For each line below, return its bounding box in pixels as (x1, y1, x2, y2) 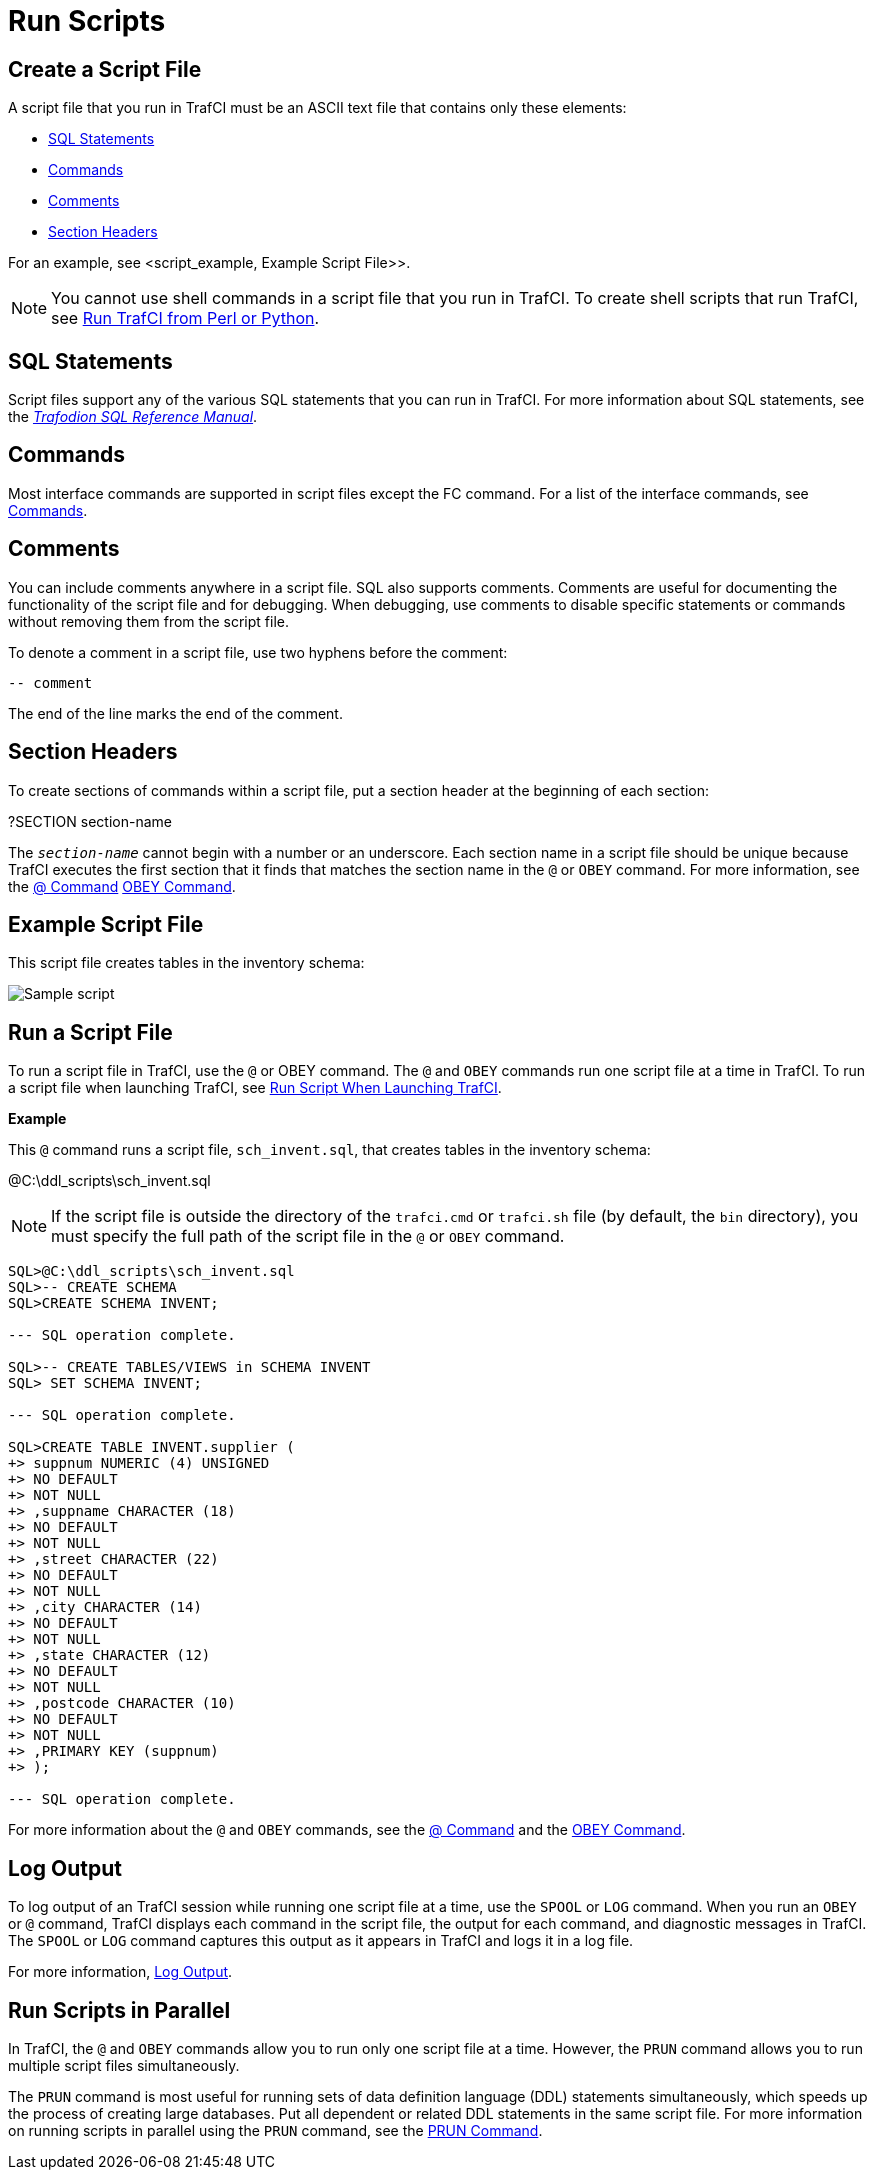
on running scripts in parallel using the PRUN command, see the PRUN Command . (8, 2121, 543, 2139)
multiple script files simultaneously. (8, 2056, 240, 2074)
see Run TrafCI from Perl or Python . (51, 308, 320, 329)
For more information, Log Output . (8, 1963, 233, 1981)
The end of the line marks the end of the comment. (8, 704, 343, 722)
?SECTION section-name (8, 812, 172, 830)
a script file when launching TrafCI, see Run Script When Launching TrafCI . (8, 1079, 502, 1097)
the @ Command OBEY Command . (8, 877, 236, 895)
